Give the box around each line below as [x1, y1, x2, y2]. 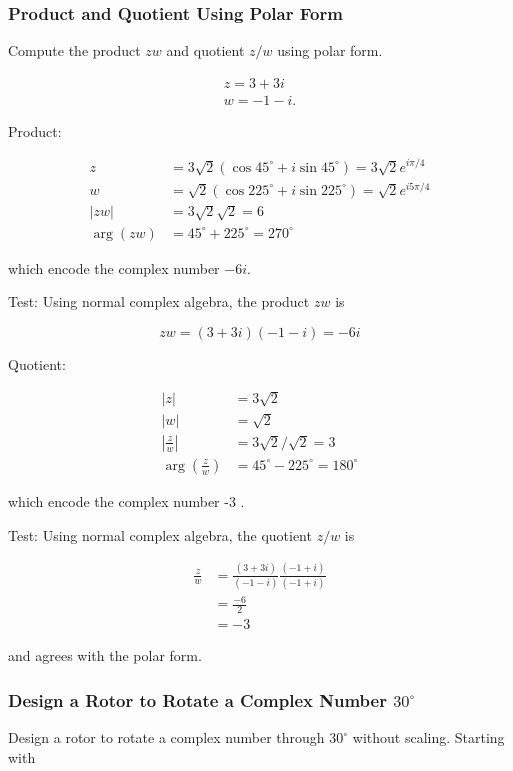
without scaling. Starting [352, 727, 505, 748]
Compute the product [8, 40, 141, 61]
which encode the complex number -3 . [8, 491, 245, 511]
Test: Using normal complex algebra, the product [8, 291, 310, 312]
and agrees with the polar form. [8, 645, 202, 666]
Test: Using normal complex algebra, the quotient [8, 524, 312, 545]
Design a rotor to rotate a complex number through [8, 727, 325, 748]
